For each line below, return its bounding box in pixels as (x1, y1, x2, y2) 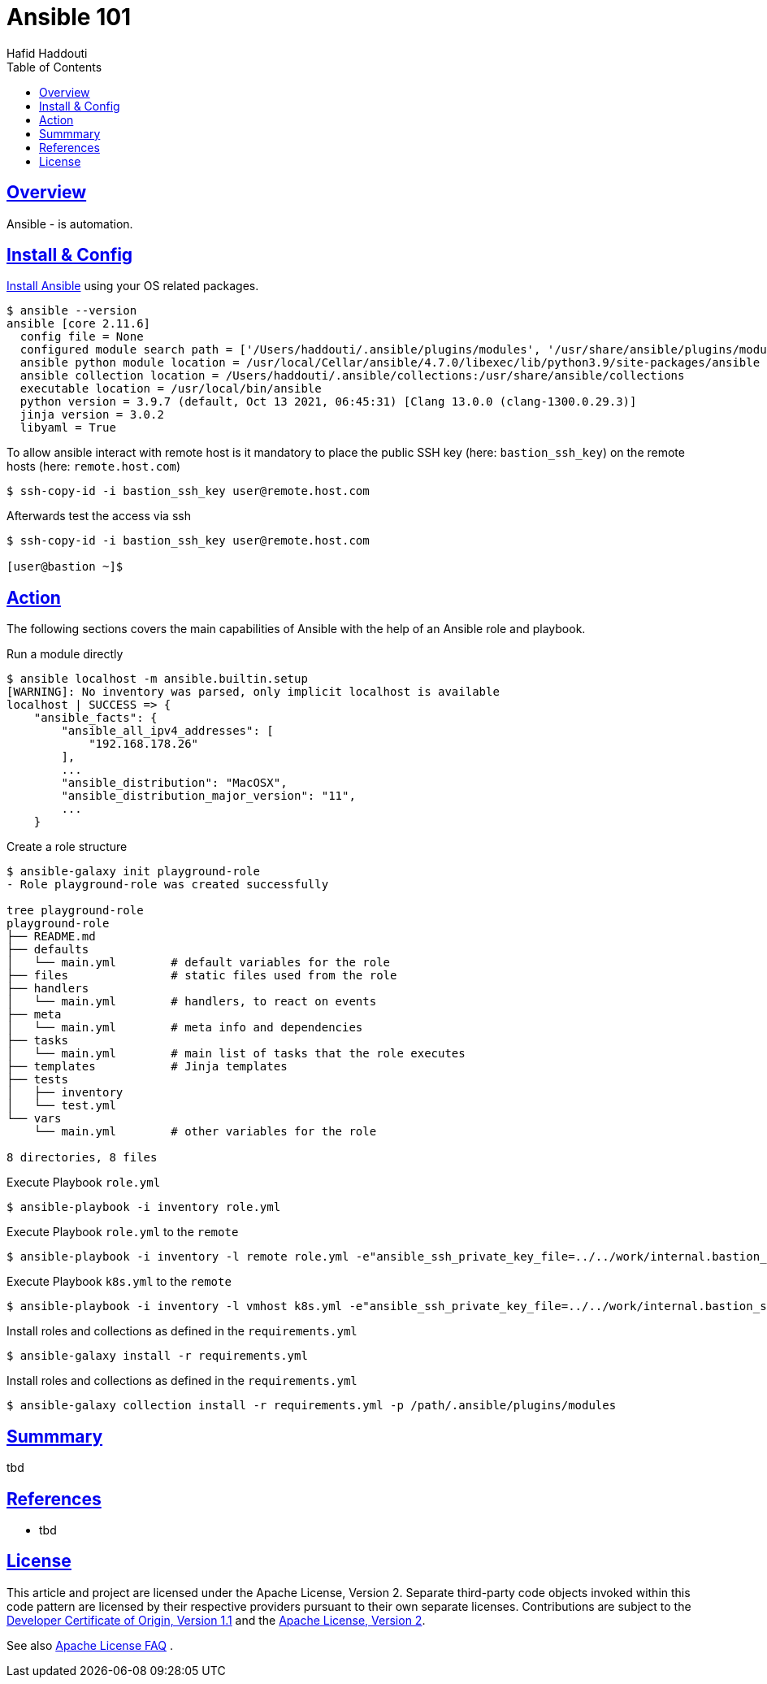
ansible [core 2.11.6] (6, 317, 151, 331)
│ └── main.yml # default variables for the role (6, 956, 391, 970)
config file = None (19, 330, 144, 344)
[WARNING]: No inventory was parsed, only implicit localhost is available (6, 685, 500, 699)
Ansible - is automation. (6, 216, 133, 231)
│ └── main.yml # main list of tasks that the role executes (6, 1047, 466, 1061)
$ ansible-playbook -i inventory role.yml (6, 1200, 281, 1214)
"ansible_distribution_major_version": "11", (61, 789, 356, 803)
